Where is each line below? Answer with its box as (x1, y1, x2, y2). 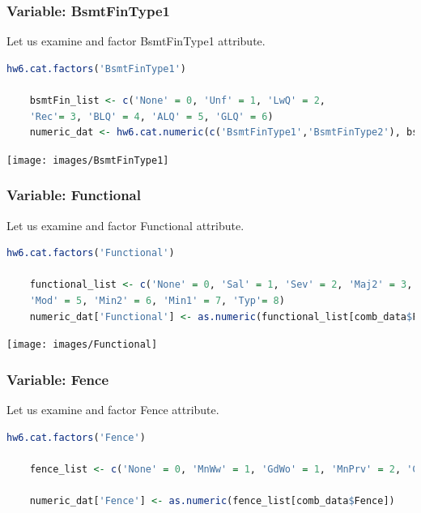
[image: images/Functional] (6, 339, 158, 351)
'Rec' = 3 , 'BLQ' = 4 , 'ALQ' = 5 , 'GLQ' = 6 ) (29, 110, 274, 122)
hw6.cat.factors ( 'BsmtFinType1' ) (6, 62, 186, 75)
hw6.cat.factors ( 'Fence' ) (6, 431, 146, 443)
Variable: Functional (6, 185, 141, 205)
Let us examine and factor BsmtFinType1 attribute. (6, 32, 266, 49)
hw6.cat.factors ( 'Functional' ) (6, 247, 175, 259)
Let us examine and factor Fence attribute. (6, 401, 219, 418)
